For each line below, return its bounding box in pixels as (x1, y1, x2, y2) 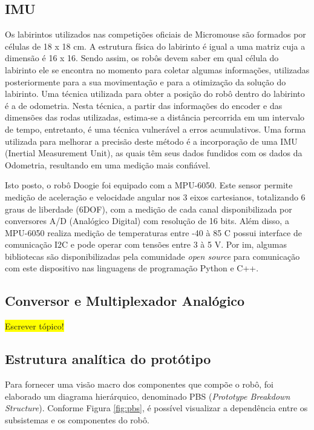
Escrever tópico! (5, 320, 64, 332)
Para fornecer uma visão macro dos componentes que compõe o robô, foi (5, 378, 273, 391)
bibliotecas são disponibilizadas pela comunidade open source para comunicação (5, 250, 300, 262)
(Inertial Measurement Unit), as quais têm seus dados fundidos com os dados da (5, 147, 303, 159)
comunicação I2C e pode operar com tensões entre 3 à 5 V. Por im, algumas (5, 238, 287, 251)
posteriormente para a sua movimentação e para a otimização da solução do (5, 75, 286, 88)
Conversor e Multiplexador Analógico (5, 291, 245, 310)
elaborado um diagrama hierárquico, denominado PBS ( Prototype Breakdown (5, 389, 290, 402)
